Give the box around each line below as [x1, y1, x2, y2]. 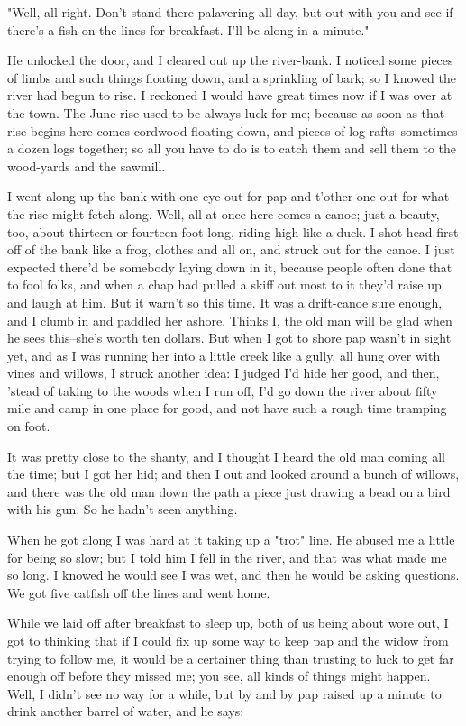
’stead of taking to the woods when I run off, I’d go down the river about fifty [7, 381, 438, 400]
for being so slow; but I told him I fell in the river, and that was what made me [7, 547, 447, 566]
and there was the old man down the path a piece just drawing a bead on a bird [7, 482, 451, 501]
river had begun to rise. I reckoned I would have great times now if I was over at [7, 86, 452, 105]
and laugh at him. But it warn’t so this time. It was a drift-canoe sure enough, [7, 292, 443, 311]
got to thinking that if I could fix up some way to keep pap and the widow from [7, 631, 449, 649]
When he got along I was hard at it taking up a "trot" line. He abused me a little [7, 530, 455, 549]
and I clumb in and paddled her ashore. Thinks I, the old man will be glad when [7, 310, 452, 329]
